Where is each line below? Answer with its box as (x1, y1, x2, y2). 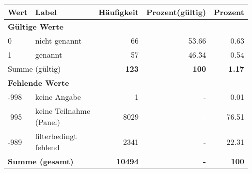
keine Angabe (35, 91, 81, 102)
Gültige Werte (8, 21, 63, 32)
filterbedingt (35, 130, 77, 142)
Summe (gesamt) (8, 156, 74, 167)
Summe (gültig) (8, 63, 61, 74)
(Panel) (35, 116, 61, 127)
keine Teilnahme (35, 105, 90, 116)
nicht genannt (35, 35, 82, 46)
